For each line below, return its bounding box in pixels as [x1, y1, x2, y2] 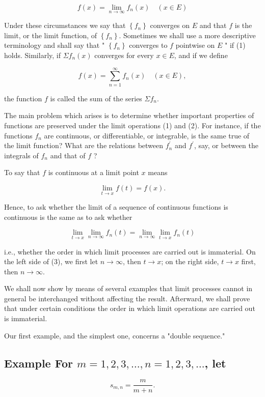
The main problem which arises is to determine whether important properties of [4, 110, 254, 121]
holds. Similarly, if [4, 50, 61, 60]
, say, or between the [194, 140, 258, 151]
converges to [129, 40, 168, 50]
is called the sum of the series [50, 93, 142, 103]
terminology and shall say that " [4, 40, 105, 50]
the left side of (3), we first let [4, 256, 98, 267]
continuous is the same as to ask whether [4, 211, 132, 222]
